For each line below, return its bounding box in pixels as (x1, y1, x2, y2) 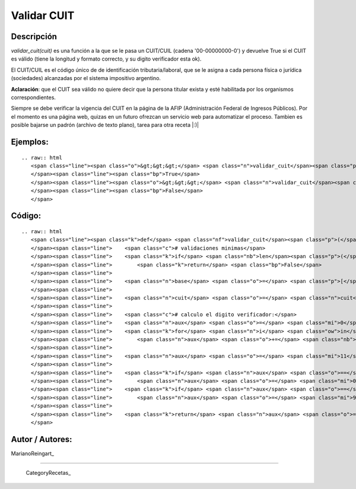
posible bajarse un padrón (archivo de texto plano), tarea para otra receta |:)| (11, 122, 199, 129)
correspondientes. (11, 94, 56, 101)
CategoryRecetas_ (26, 469, 71, 477)
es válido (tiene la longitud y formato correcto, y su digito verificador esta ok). (11, 55, 202, 62)
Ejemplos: (11, 137, 49, 147)
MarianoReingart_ (11, 450, 55, 457)
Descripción (11, 31, 58, 42)
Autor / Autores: (11, 434, 72, 444)
